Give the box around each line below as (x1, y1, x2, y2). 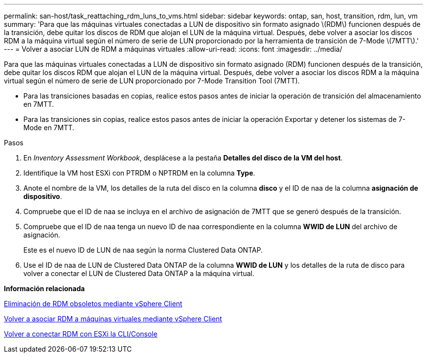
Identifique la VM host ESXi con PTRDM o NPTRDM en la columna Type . (23, 169, 255, 177)
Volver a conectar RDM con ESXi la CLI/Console (4, 330, 157, 338)
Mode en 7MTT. (23, 123, 75, 132)
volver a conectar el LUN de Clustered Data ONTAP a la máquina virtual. (23, 269, 254, 278)
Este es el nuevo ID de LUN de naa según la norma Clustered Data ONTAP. (23, 246, 263, 254)
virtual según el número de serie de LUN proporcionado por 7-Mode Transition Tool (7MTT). (4, 77, 300, 85)
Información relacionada (4, 284, 85, 293)
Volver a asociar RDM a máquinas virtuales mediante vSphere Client (4, 315, 222, 323)
